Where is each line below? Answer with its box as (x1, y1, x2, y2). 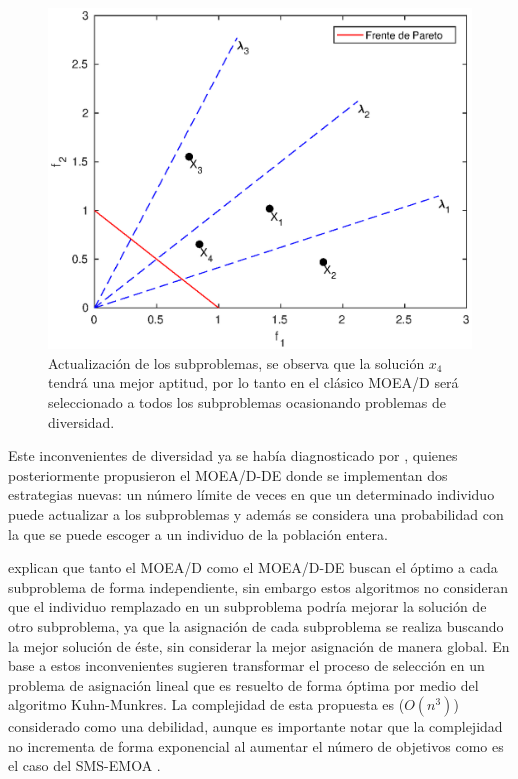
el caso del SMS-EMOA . (8, 755, 161, 776)
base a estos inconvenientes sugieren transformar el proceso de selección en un (8, 655, 485, 676)
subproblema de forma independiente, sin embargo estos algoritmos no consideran (8, 576, 508, 597)
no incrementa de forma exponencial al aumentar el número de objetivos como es (8, 735, 504, 756)
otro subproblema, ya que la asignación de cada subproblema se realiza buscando (8, 615, 504, 636)
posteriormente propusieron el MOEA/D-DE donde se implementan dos (8, 464, 448, 485)
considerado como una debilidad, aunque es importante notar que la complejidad (8, 716, 503, 737)
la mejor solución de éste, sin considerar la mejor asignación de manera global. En (8, 635, 510, 656)
